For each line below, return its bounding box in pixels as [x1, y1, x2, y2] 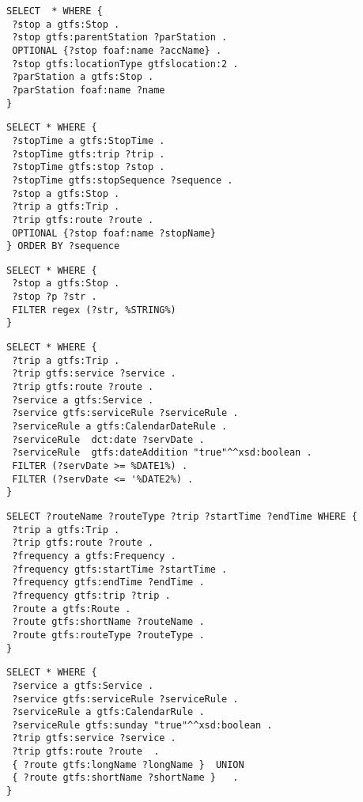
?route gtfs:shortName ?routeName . [12, 616, 205, 628]
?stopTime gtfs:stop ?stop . [12, 161, 165, 173]
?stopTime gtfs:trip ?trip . [12, 148, 165, 160]
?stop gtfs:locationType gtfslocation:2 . [12, 58, 239, 70]
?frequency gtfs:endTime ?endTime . [12, 577, 205, 588]
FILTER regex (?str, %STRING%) [12, 304, 176, 316]
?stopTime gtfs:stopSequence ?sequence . [12, 174, 233, 186]
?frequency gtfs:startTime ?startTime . [12, 563, 228, 575]
